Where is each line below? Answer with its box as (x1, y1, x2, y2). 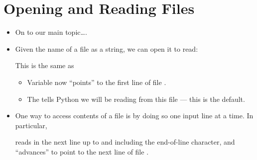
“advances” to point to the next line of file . (15, 146, 149, 157)
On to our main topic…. (15, 27, 87, 37)
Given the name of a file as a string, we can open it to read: (15, 43, 198, 54)
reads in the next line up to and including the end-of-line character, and (15, 137, 235, 147)
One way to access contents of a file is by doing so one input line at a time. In (15, 110, 254, 121)
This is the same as (15, 60, 74, 71)
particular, (15, 120, 47, 130)
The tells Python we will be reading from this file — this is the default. (27, 93, 245, 104)
